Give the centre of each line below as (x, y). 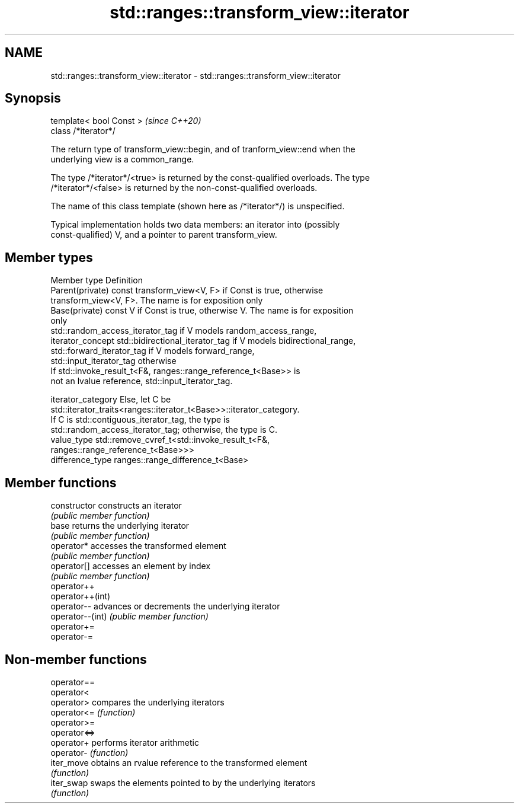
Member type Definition (97, 280)
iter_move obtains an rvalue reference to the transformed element (179, 762)
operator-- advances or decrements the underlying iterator (165, 606)
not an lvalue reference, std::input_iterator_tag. (142, 381)
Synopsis (33, 98)
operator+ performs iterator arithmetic (125, 742)
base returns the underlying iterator (120, 526)
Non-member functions (76, 659)
